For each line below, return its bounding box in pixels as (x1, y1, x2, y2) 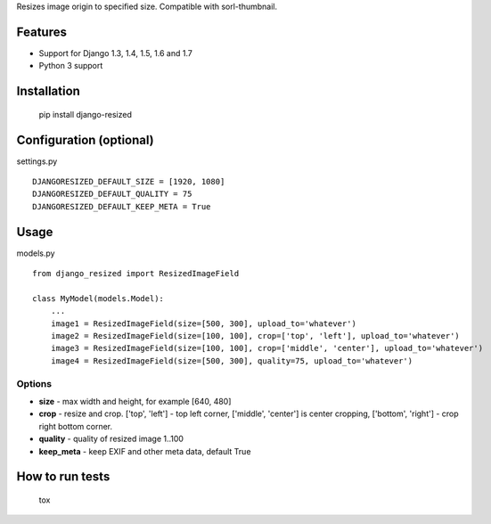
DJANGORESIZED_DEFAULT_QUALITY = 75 (32, 189, 192, 200)
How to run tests (16, 469, 110, 485)
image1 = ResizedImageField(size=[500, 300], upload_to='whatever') (50, 318, 356, 329)
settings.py (16, 156, 58, 167)
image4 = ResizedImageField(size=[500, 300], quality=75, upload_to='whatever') (50, 356, 413, 365)
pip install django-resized (38, 109, 133, 119)
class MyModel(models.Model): (32, 293, 165, 303)
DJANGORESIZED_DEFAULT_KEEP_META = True (32, 201, 211, 211)
